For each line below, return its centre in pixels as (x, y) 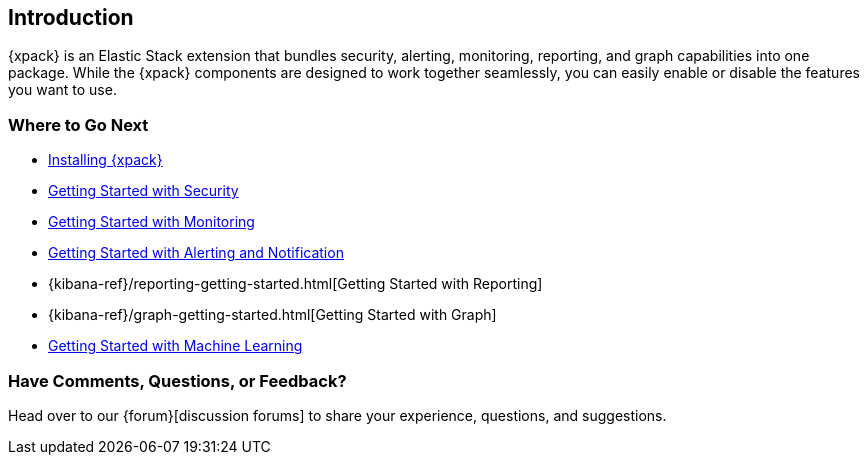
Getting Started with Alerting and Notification (196, 253)
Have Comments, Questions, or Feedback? (177, 380)
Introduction (71, 17)
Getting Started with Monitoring (151, 222)
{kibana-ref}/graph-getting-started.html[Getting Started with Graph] (272, 315)
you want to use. (62, 90)
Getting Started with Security (143, 191)
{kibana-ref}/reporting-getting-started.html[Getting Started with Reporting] (295, 284)
